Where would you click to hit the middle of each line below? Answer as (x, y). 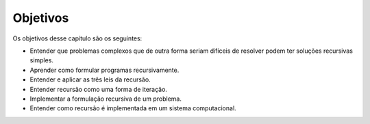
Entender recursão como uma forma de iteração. (99, 89)
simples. (42, 60)
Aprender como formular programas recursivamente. (104, 70)
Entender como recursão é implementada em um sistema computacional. (133, 108)
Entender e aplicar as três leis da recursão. (90, 79)
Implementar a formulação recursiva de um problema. (106, 99)
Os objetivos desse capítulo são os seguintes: (77, 38)
